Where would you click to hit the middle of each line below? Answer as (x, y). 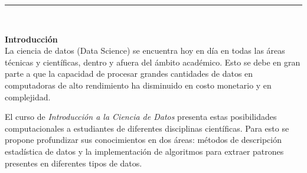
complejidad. (28, 97)
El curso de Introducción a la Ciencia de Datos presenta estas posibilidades (141, 117)
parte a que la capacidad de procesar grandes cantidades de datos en (129, 74)
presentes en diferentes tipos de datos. (74, 163)
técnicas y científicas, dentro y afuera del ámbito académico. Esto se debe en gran (153, 62)
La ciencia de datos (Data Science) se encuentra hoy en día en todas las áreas (145, 50)
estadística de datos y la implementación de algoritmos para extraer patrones (144, 151)
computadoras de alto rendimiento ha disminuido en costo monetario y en (138, 85)
